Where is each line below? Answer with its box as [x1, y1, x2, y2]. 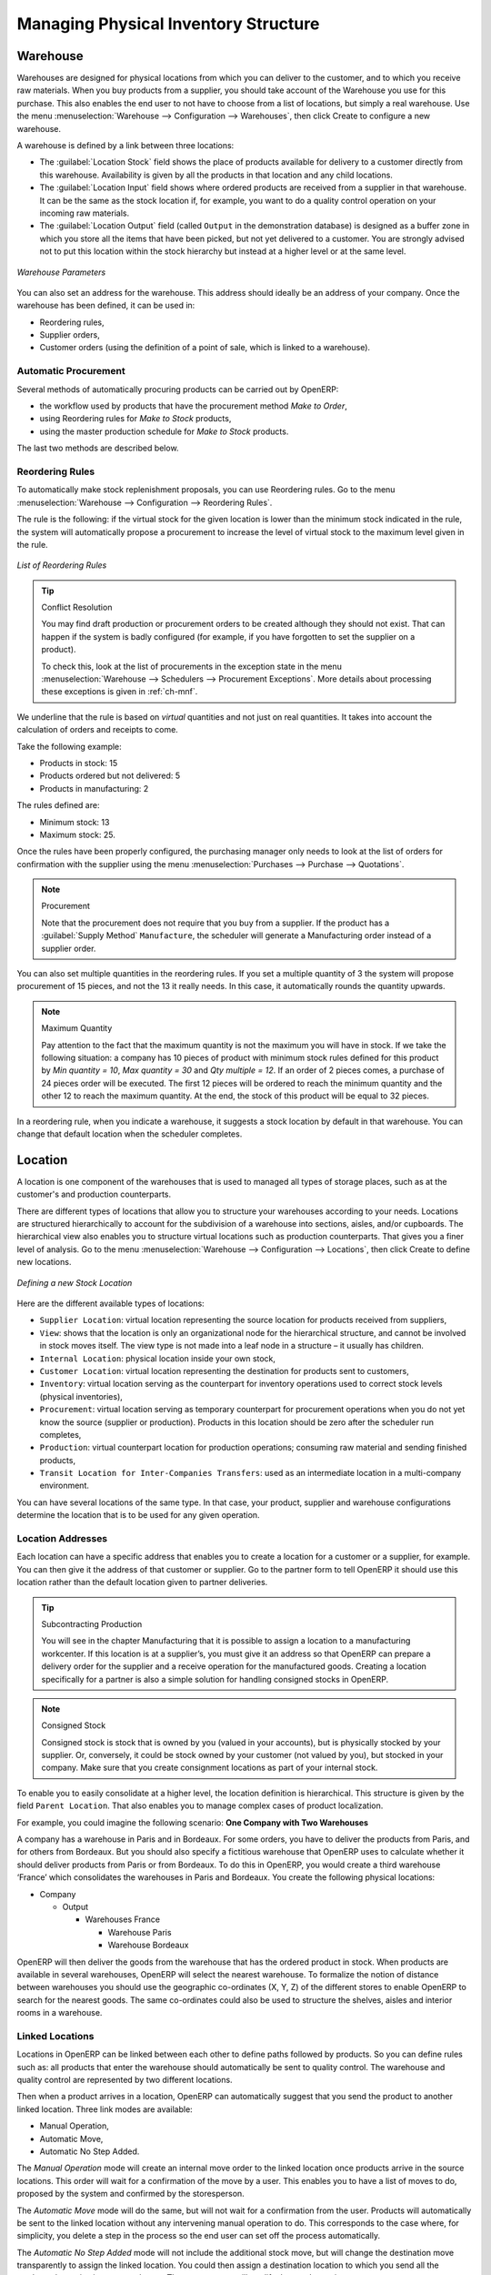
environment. [39, 1480, 90, 1491]
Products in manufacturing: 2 [39, 783, 149, 794]
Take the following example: [16, 741, 122, 752]
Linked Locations [16, 2029, 95, 2042]
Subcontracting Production [41, 1618, 143, 1629]
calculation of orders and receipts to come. [16, 724, 179, 735]
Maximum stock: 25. [39, 829, 115, 840]
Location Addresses [16, 1532, 108, 1544]
